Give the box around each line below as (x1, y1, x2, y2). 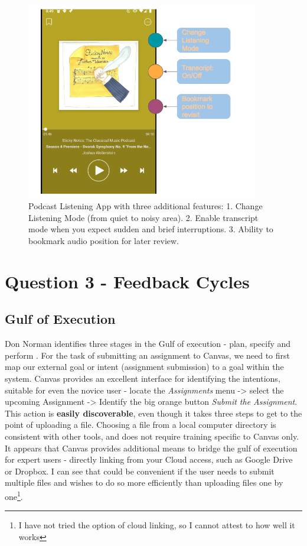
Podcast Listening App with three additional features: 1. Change (28, 200, 263, 212)
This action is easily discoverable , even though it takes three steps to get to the (5, 407, 302, 419)
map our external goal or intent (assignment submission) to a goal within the (5, 360, 284, 373)
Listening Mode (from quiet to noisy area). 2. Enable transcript (28, 211, 259, 223)
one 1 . (5, 488, 23, 502)
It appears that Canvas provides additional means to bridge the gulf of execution (5, 441, 298, 454)
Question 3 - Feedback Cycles (5, 269, 250, 293)
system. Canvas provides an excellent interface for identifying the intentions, (5, 372, 280, 384)
